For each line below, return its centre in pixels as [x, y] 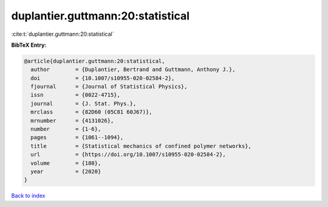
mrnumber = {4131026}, [72, 120]
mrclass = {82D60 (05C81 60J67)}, [91, 112]
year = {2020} [66, 171]
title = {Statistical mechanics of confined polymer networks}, [141, 146]
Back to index [28, 196]
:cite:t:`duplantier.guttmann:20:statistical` [63, 34]
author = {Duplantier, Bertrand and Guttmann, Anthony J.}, [133, 70]
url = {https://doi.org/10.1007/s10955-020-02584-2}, [128, 154]
